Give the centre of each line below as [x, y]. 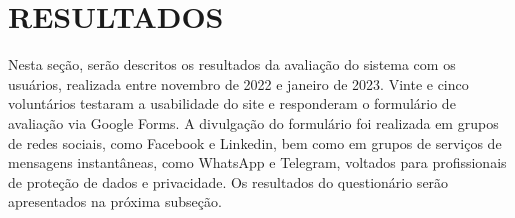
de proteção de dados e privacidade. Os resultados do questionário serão [228, 181]
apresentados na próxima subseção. [115, 201]
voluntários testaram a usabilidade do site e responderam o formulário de [232, 103]
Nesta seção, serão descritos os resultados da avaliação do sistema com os [232, 64]
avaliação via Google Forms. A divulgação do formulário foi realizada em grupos [253, 122]
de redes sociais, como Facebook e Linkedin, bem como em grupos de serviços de [255, 142]
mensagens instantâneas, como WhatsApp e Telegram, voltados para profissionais [257, 162]
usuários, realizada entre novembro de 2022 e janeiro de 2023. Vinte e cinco [238, 83]
